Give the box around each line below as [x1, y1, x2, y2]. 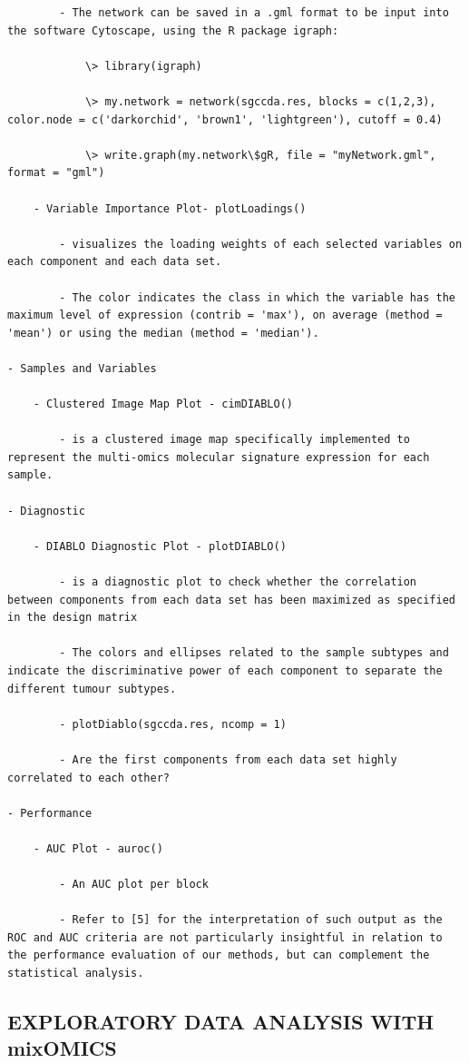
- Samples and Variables [7, 361, 157, 375]
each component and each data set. [7, 255, 222, 269]
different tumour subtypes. [7, 682, 177, 695]
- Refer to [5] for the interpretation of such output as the [59, 913, 443, 927]
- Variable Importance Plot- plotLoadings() [33, 202, 307, 215]
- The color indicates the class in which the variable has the [59, 290, 455, 304]
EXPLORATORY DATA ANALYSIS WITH [7, 1008, 435, 1036]
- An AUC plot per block [59, 878, 209, 891]
